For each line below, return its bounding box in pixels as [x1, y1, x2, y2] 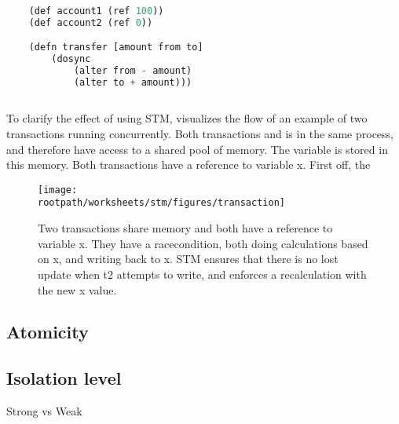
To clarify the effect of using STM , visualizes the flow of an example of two [6, 110, 368, 126]
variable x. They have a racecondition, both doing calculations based [38, 235, 368, 251]
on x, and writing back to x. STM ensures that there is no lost [38, 250, 339, 267]
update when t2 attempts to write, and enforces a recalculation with [38, 265, 367, 282]
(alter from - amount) [73, 64, 192, 76]
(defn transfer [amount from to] [28, 42, 203, 53]
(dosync [51, 53, 91, 64]
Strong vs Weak [6, 403, 82, 419]
